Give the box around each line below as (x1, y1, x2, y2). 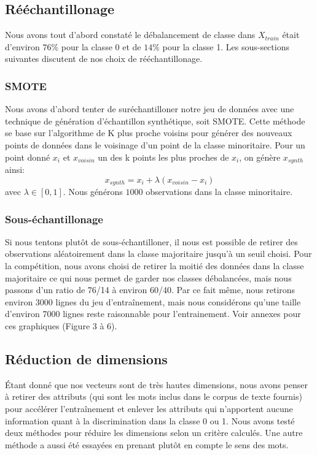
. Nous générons (63, 185, 123, 198)
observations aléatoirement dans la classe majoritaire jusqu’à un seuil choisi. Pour (5, 247, 312, 260)
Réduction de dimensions (5, 350, 168, 369)
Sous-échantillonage (5, 211, 103, 226)
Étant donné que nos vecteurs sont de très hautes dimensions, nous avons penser (5, 378, 308, 391)
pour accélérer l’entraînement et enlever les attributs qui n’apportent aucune (5, 402, 293, 415)
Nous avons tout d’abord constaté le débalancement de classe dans (5, 28, 256, 41)
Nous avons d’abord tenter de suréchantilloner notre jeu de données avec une (5, 102, 294, 115)
